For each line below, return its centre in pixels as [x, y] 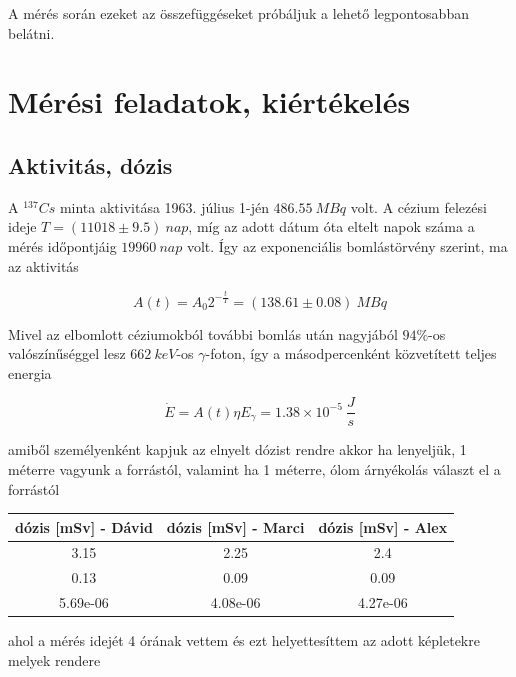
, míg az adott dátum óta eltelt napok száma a [331, 226]
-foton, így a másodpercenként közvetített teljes [351, 353]
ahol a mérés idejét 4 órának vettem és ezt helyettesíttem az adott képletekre [244, 640]
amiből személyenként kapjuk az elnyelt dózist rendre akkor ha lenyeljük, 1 [237, 449]
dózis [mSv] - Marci [235, 526]
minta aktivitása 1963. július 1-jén [164, 206]
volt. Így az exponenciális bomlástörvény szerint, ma [347, 245]
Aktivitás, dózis [90, 164]
